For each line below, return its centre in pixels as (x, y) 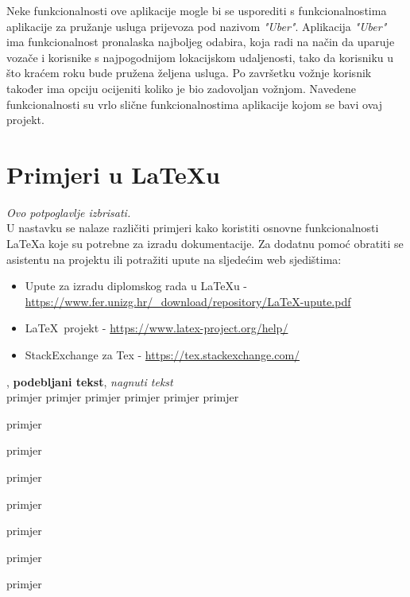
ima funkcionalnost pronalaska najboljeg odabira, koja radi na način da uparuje (201, 42)
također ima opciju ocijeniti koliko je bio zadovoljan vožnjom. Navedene (181, 88)
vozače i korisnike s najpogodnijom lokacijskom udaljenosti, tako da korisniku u (200, 57)
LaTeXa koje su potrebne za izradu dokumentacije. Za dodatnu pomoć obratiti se (205, 244)
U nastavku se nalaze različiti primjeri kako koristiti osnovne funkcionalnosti (193, 228)
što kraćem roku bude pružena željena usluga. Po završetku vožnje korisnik (189, 73)
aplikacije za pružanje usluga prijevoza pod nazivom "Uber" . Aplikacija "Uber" (197, 26)
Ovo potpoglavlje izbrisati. (69, 212)
